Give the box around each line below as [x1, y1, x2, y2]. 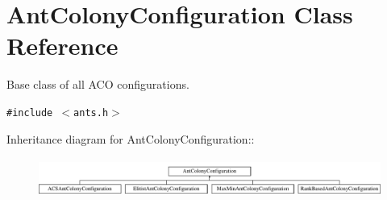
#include [6, 106, 53, 119]
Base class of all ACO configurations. [6, 76, 189, 93]
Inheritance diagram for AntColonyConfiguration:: [6, 130, 255, 147]
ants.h [73, 106, 109, 119]
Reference [6, 29, 119, 62]
